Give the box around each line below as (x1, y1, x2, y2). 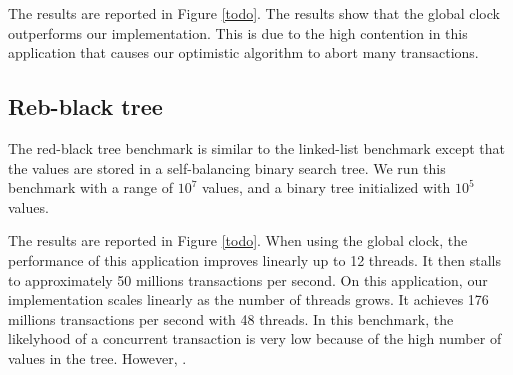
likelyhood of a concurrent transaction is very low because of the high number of (8, 328, 502, 349)
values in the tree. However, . (8, 347, 187, 368)
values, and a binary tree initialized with (201, 177, 451, 198)
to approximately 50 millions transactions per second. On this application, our (8, 269, 488, 290)
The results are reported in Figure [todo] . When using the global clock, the (8, 230, 468, 251)
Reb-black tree (8, 91, 163, 122)
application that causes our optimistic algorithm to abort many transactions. (8, 42, 479, 63)
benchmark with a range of (8, 177, 173, 198)
